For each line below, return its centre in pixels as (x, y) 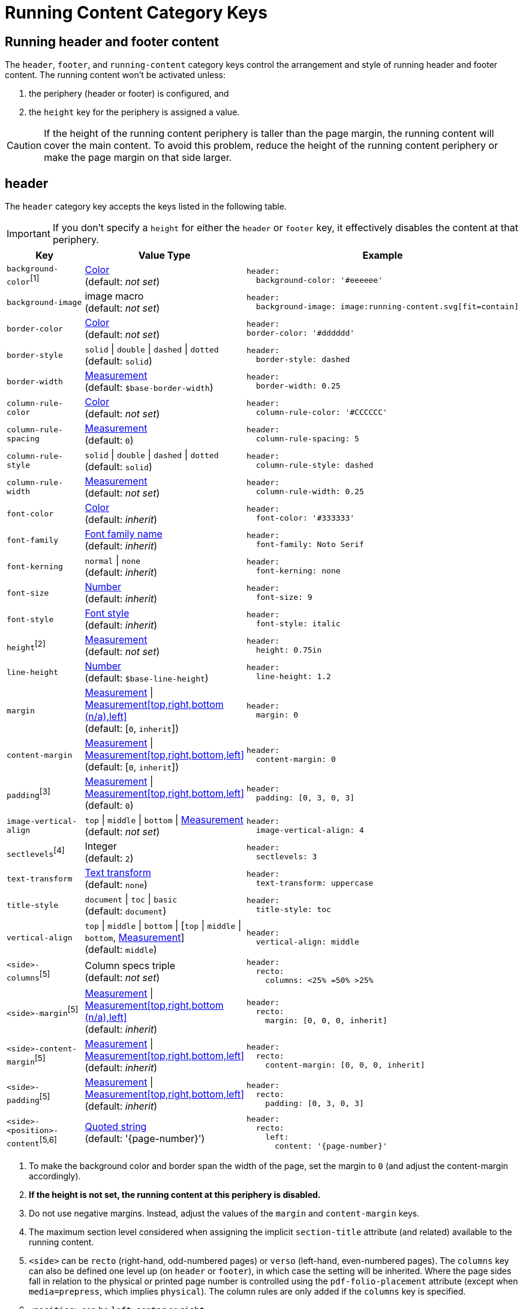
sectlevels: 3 (286, 857)
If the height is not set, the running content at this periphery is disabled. (175, 1195)
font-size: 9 (284, 597)
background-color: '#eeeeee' (319, 280)
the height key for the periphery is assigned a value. (134, 112)
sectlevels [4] (36, 852)
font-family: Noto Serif (310, 545)
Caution (24, 146)
